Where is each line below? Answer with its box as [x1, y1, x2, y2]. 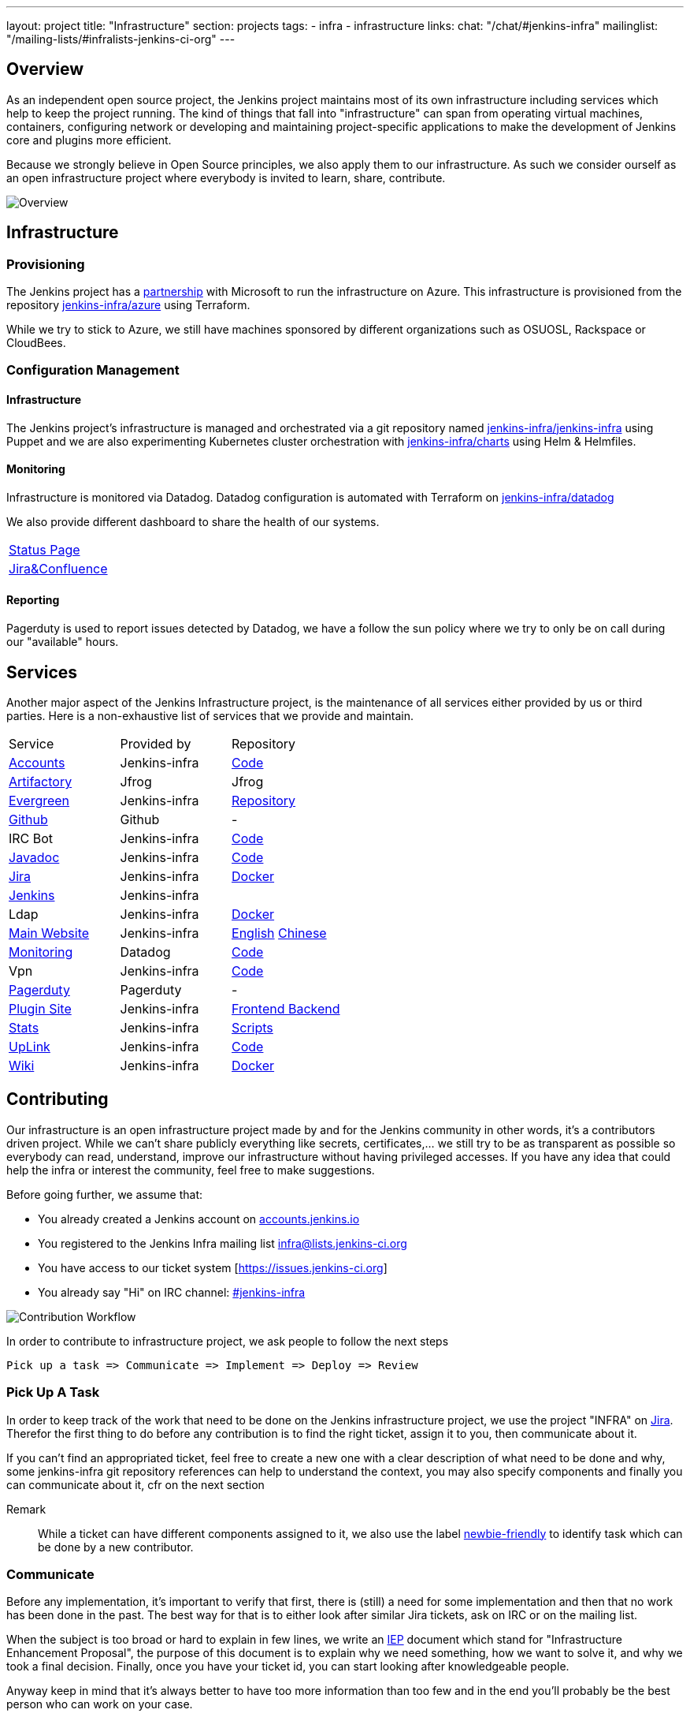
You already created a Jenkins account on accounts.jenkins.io [38, 1211, 360, 1226]
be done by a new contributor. [38, 1540, 194, 1554]
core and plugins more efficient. [6, 133, 172, 147]
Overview [6, 59, 84, 80]
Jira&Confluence [9, 560, 108, 577]
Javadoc [9, 849, 60, 865]
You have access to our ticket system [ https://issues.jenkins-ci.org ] [38, 1260, 388, 1275]
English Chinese [232, 924, 327, 941]
